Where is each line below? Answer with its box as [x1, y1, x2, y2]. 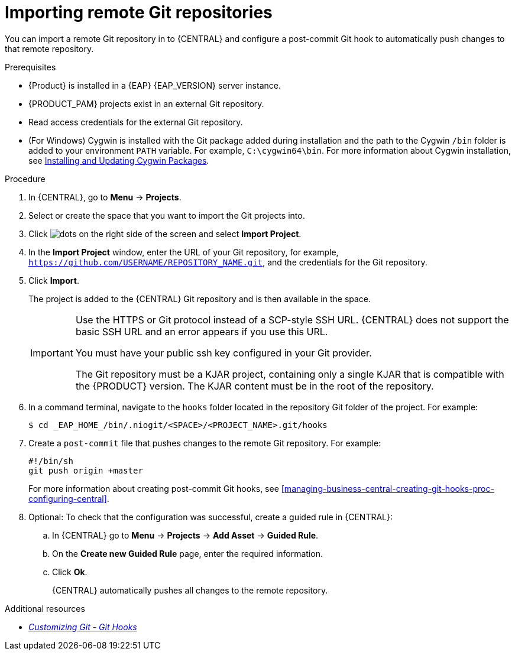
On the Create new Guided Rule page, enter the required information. [52, 548, 323, 559]
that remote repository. [5, 43, 94, 54]
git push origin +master [28, 465, 143, 475]
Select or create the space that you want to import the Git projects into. [28, 210, 305, 221]
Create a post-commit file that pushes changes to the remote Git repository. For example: [28, 437, 381, 448]
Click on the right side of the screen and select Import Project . [28, 228, 302, 239]
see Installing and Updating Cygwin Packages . [28, 155, 209, 166]
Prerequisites [5, 61, 56, 72]
